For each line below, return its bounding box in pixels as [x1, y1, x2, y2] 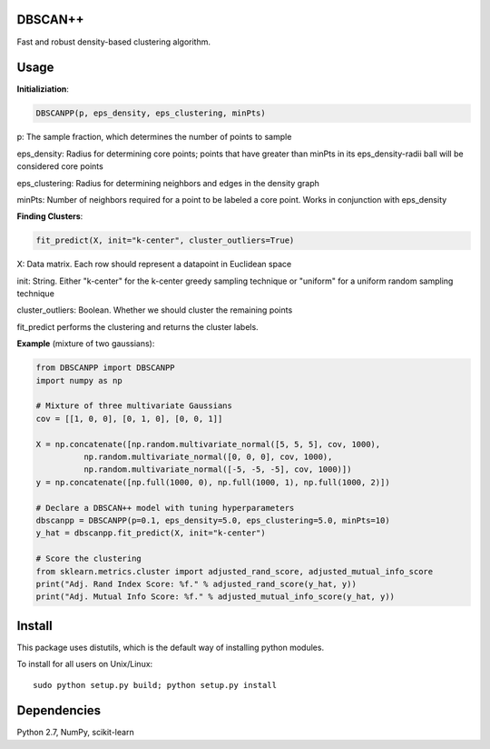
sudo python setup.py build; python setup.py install [33, 680, 277, 690]
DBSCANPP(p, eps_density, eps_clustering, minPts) [35, 108, 267, 118]
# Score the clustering [35, 554, 142, 564]
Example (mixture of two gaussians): [16, 338, 155, 349]
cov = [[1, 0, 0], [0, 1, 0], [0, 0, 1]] [35, 414, 223, 424]
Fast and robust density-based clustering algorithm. [16, 36, 211, 47]
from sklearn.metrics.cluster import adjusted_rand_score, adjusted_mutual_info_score [35, 566, 434, 576]
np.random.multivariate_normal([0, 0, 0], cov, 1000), [83, 451, 333, 462]
